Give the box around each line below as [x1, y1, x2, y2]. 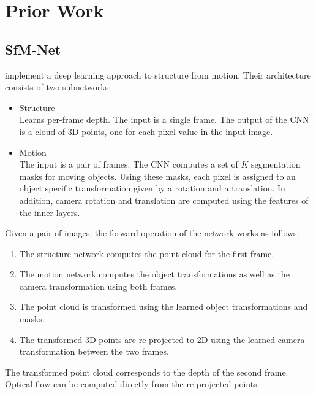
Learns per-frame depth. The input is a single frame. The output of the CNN [19, 113, 309, 126]
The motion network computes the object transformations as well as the [19, 268, 290, 280]
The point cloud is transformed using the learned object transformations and [19, 300, 308, 313]
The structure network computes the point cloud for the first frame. [19, 247, 274, 260]
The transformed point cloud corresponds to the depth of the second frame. [5, 365, 288, 378]
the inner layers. [19, 206, 80, 218]
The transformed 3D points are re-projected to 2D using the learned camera [19, 333, 305, 346]
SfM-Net [5, 39, 61, 58]
